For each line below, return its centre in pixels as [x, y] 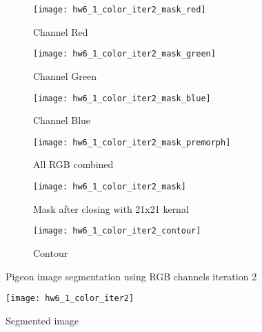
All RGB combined [73, 164]
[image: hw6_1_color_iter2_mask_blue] [122, 98]
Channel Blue [62, 120]
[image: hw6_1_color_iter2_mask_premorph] [132, 142]
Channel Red [61, 31]
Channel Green [65, 75]
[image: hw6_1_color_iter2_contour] [117, 231]
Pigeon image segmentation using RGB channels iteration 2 [131, 276]
